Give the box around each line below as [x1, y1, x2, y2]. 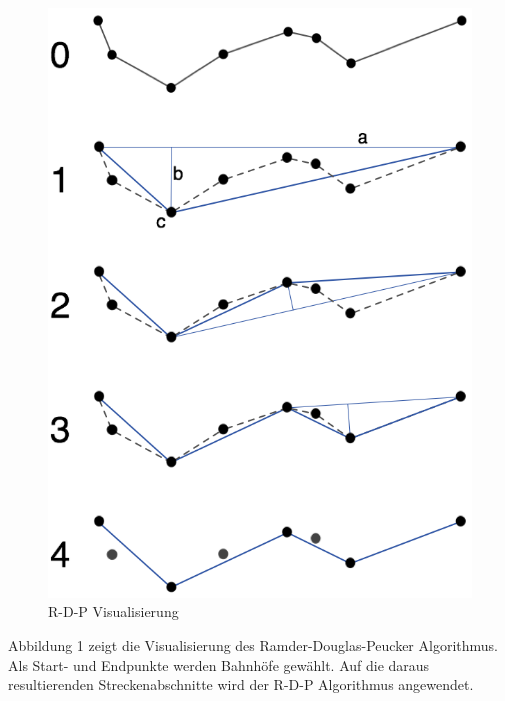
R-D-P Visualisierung [48, 601, 179, 622]
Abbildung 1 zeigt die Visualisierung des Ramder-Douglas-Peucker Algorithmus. [8, 635, 498, 656]
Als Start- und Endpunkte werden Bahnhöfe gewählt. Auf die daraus [8, 654, 430, 675]
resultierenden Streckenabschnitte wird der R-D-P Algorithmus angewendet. [8, 674, 474, 695]
